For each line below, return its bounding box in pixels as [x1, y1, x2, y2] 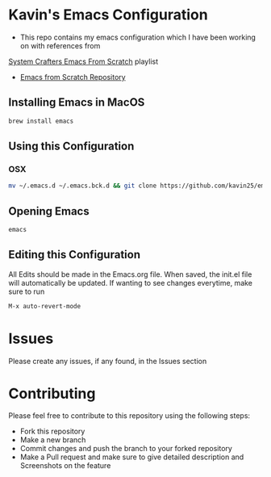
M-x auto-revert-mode [8, 302, 81, 310]
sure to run [8, 287, 45, 296]
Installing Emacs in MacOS [8, 95, 145, 110]
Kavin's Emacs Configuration [8, 6, 208, 24]
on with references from [19, 40, 101, 50]
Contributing [8, 384, 96, 403]
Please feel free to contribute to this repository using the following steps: [8, 411, 251, 421]
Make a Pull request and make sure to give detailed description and [19, 452, 244, 462]
